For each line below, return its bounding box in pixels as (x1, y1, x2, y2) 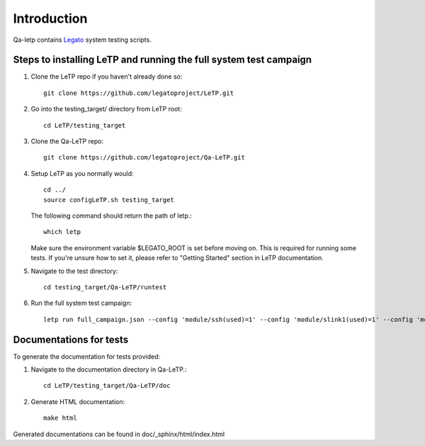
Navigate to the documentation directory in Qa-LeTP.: (30, 365, 187, 374)
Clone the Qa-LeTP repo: (30, 137, 104, 145)
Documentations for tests (13, 333, 129, 345)
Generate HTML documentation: (30, 397, 125, 406)
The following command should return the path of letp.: (30, 211, 193, 220)
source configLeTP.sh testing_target (43, 196, 175, 204)
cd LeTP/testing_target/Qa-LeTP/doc (43, 381, 171, 390)
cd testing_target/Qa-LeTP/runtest (43, 283, 167, 291)
